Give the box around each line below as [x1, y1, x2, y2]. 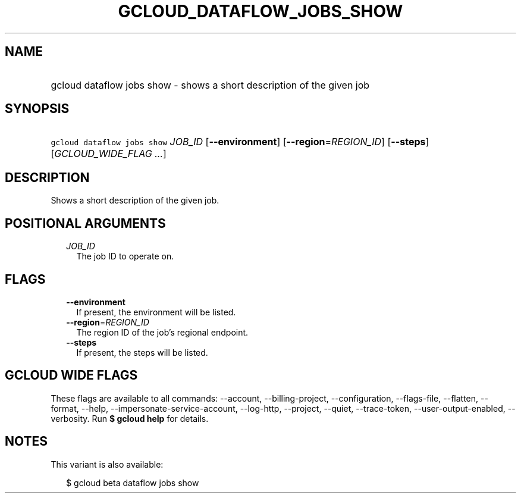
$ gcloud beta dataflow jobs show [66, 477, 199, 488]
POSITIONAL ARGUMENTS [5, 215, 166, 231]
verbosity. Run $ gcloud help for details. [51, 413, 209, 424]
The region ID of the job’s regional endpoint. [76, 327, 249, 337]
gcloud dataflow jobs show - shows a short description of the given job [51, 79, 370, 91]
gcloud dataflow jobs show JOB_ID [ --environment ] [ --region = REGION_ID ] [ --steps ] [51, 136, 429, 148]
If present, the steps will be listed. [76, 347, 208, 358]
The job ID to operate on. [76, 251, 174, 262]
